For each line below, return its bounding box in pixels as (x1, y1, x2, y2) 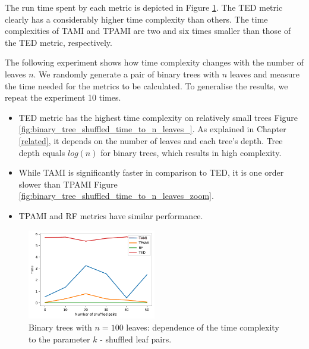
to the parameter (29, 332, 90, 345)
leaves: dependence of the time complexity (126, 321, 279, 334)
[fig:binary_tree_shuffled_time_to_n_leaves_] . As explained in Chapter (18, 123, 286, 135)
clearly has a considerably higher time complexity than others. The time (5, 13, 268, 25)
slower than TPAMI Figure (18, 177, 118, 190)
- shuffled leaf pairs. (100, 332, 172, 345)
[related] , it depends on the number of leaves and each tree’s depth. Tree (18, 134, 283, 147)
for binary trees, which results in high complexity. (100, 146, 282, 158)
